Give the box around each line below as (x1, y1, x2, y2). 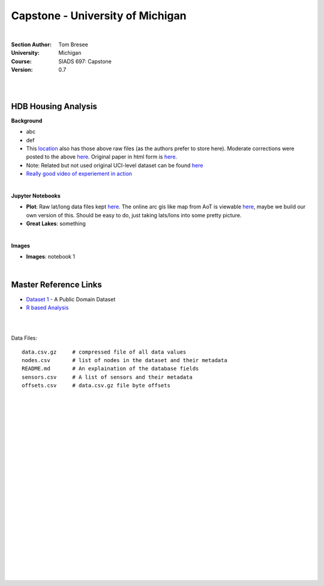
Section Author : (11, 41, 52, 48)
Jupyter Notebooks (11, 192, 61, 199)
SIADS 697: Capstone (58, 58, 112, 65)
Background (11, 117, 43, 124)
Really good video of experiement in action (26, 170, 132, 177)
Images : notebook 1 (26, 253, 75, 261)
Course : (11, 58, 32, 65)
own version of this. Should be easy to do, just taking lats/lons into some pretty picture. (26, 211, 242, 219)
